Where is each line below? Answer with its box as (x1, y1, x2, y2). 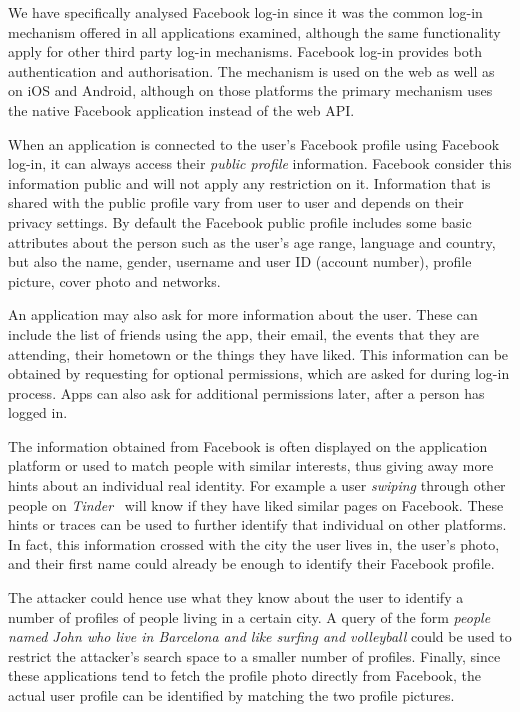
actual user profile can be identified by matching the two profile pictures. (8, 685, 455, 705)
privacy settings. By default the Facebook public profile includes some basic (8, 211, 472, 232)
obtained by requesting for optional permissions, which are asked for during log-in (8, 363, 510, 384)
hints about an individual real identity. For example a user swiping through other (8, 475, 506, 496)
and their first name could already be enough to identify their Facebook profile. (8, 553, 495, 574)
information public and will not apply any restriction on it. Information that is (8, 172, 491, 193)
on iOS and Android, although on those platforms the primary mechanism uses (8, 80, 493, 101)
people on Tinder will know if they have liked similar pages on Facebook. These (8, 494, 504, 515)
